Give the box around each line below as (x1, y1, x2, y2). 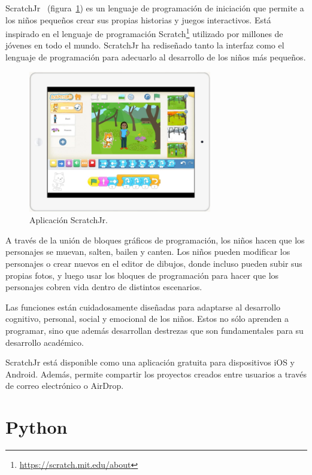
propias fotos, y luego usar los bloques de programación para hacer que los (5, 269, 279, 281)
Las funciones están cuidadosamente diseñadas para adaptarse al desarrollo (5, 300, 281, 313)
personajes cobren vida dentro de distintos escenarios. (5, 281, 202, 293)
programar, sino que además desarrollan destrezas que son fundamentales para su (5, 324, 304, 337)
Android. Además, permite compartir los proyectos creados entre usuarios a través (5, 367, 307, 380)
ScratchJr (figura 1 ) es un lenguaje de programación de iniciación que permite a (5, 2, 304, 14)
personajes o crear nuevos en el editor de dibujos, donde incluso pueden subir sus (5, 257, 302, 270)
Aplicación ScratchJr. (29, 214, 108, 226)
